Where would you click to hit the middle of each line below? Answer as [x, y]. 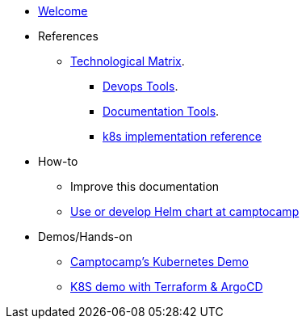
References [68, 36]
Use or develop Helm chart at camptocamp [185, 211]
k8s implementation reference [182, 136]
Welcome [63, 11]
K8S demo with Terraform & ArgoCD [167, 287]
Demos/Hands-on [85, 236]
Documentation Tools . [161, 111]
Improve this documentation [145, 186]
